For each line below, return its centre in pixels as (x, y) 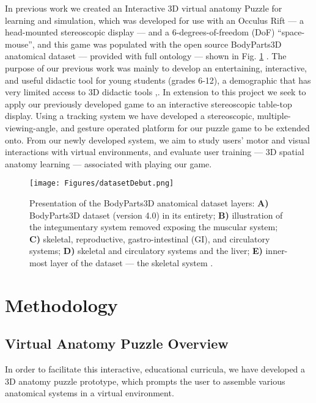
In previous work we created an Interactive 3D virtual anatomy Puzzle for (144, 8)
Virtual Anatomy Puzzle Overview (117, 343)
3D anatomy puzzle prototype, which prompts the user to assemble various (145, 381)
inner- (277, 251)
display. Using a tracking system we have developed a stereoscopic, (130, 116)
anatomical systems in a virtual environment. (90, 393)
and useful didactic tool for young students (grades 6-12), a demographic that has (158, 80)
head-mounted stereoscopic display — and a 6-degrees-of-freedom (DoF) (140, 32)
